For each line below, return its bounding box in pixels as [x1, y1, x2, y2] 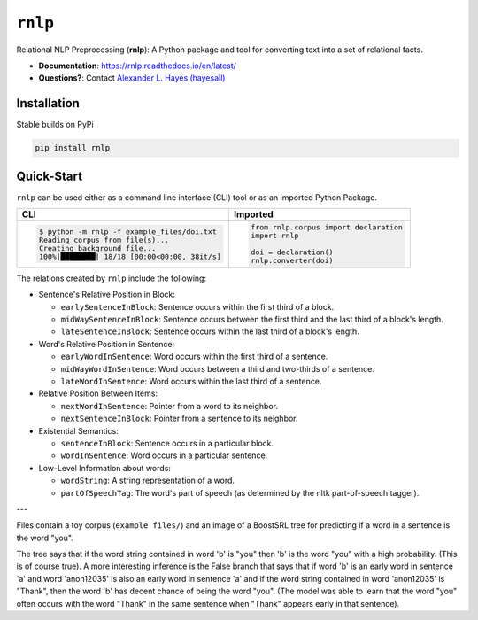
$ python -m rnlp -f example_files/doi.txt [38, 227, 217, 236]
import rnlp [251, 231, 299, 240]
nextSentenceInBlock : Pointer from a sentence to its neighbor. [60, 413, 298, 424]
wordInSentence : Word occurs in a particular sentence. [60, 450, 268, 461]
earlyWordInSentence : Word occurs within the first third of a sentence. [60, 351, 328, 362]
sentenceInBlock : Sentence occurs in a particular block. [60, 438, 274, 448]
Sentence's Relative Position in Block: [38, 289, 176, 300]
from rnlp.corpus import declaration [251, 222, 403, 232]
